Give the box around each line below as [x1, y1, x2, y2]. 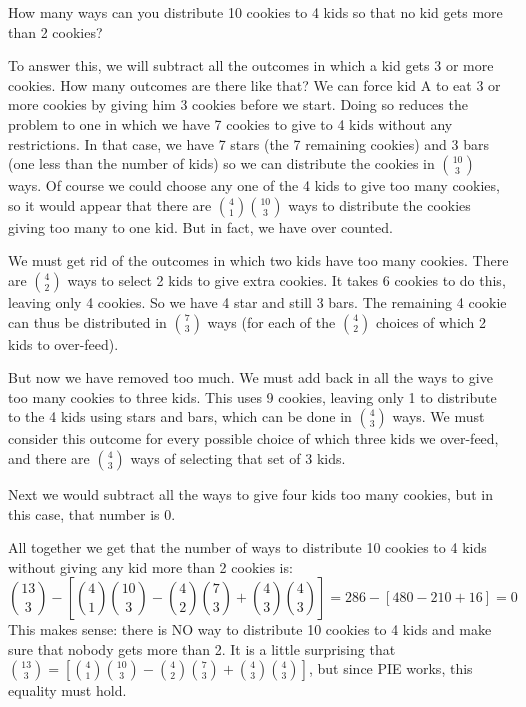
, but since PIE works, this [308, 658, 473, 679]
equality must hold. [8, 680, 127, 701]
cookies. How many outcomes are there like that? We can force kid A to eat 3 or [8, 74, 501, 95]
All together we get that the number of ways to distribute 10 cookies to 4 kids [8, 537, 487, 558]
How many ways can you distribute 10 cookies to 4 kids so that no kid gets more [8, 2, 503, 22]
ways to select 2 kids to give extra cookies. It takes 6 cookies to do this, [67, 269, 506, 290]
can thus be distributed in [8, 311, 167, 332]
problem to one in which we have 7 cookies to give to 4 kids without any [8, 113, 453, 134]
